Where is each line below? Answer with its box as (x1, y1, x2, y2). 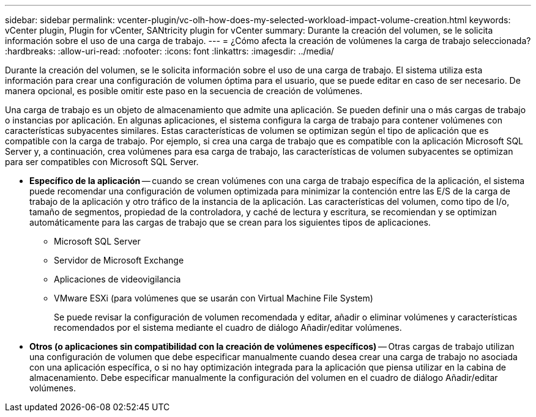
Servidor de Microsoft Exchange (54, 255, 184, 265)
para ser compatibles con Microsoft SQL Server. (5, 157, 199, 167)
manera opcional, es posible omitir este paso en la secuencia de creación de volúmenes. (5, 86, 363, 96)
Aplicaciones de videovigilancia (54, 274, 181, 284)
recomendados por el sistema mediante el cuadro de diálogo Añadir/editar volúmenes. (54, 322, 402, 333)
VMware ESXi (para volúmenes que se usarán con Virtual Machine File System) (54, 293, 373, 303)
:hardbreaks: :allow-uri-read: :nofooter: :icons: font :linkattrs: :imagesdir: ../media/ (5, 46, 334, 56)
